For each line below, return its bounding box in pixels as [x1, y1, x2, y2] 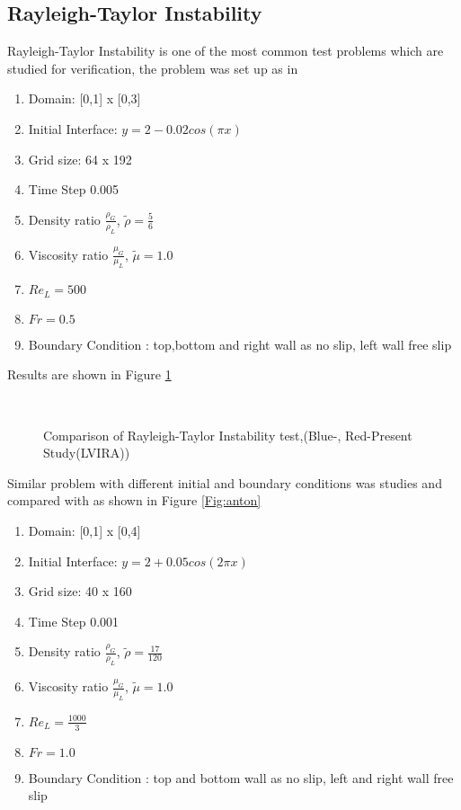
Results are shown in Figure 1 [7, 365, 172, 384]
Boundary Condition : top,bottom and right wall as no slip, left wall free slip [28, 334, 452, 353]
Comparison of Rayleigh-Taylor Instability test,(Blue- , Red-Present [43, 425, 412, 444]
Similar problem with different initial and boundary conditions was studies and [7, 473, 442, 492]
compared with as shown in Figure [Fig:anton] [7, 491, 262, 510]
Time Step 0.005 [28, 180, 120, 199]
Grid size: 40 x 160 [28, 582, 132, 601]
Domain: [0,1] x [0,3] [28, 89, 141, 108]
